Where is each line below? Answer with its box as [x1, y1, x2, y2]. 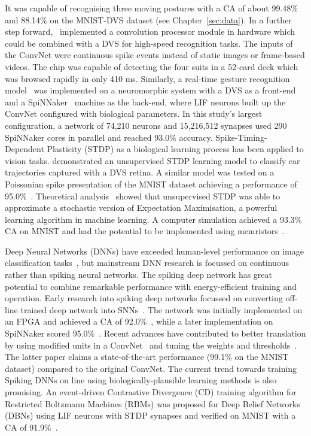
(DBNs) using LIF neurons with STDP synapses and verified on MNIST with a [5, 409, 296, 422]
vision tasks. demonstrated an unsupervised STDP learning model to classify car [5, 154, 300, 166]
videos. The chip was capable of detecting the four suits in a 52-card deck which [5, 60, 298, 72]
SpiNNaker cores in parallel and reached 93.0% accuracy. [5, 131, 213, 143]
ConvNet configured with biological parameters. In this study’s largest [5, 107, 263, 120]
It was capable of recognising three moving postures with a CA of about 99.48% [5, 2, 298, 14]
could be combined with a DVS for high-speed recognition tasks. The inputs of [5, 37, 293, 49]
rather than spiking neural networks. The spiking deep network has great [5, 268, 273, 281]
